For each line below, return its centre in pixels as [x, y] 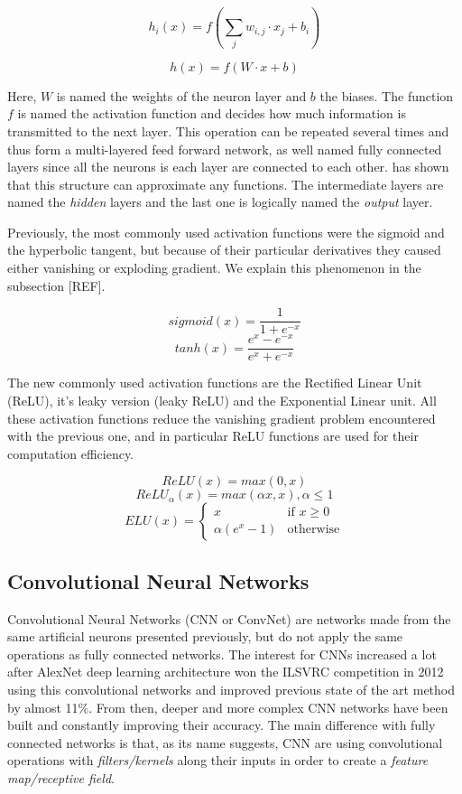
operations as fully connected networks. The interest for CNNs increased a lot [222, 654]
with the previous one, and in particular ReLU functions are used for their [213, 436]
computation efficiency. [70, 453]
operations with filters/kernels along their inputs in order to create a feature [218, 760]
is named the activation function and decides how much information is [212, 113]
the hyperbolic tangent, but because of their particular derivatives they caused [224, 250]
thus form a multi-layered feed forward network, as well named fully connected [225, 149]
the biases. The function [387, 95]
